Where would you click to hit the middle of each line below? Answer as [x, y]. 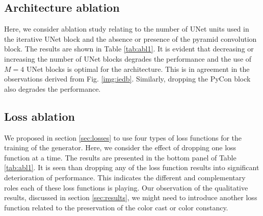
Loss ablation [40, 116]
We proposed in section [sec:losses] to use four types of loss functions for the [123, 137]
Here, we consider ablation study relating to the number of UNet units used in [127, 29]
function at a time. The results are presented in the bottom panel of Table [120, 157]
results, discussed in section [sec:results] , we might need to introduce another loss [131, 197]
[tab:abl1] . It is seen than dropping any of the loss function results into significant [132, 167]
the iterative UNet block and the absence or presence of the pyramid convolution [130, 38]
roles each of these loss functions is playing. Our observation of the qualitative [126, 187]
